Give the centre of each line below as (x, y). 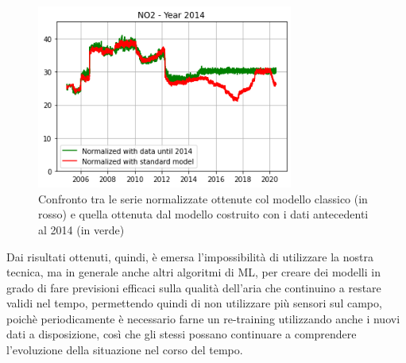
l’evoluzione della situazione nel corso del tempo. (125, 350)
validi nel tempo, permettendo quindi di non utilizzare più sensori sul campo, (194, 303)
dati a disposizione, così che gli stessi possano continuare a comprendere (182, 334)
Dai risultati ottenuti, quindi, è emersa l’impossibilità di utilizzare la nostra (190, 256)
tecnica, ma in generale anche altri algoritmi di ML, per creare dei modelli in (193, 272)
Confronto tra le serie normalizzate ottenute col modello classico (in (203, 198)
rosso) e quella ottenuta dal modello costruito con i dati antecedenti (203, 214)
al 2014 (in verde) (81, 229)
